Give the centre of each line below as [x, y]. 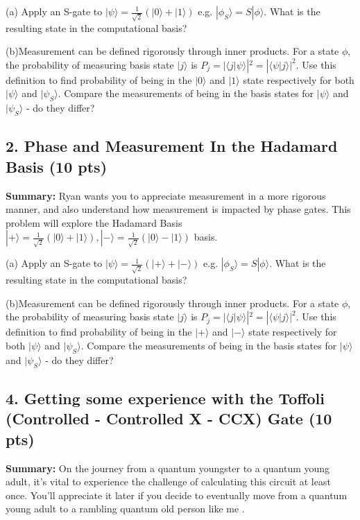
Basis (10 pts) [57, 166]
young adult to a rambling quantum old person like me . [125, 509]
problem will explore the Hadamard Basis [94, 222]
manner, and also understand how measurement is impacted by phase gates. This [178, 209]
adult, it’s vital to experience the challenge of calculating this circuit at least [168, 482]
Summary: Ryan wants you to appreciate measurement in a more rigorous [166, 195]
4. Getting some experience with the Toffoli [165, 398]
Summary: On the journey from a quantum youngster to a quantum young [168, 468]
